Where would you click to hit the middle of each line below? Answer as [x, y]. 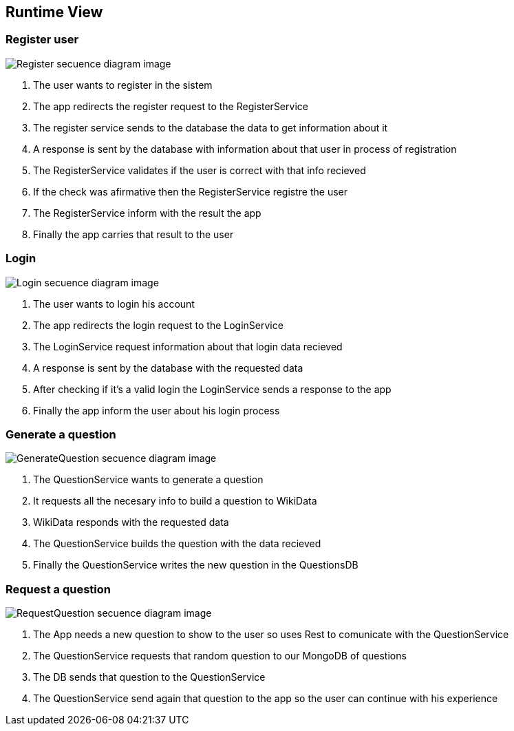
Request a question [58, 589]
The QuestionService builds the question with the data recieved [177, 544]
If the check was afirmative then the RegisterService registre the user [190, 191]
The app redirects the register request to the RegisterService [171, 106]
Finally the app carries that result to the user [133, 234]
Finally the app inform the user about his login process [157, 410]
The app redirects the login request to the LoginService [158, 325]
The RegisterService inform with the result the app [147, 213]
